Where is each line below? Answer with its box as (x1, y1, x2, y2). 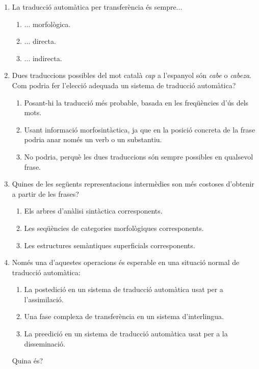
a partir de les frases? (12, 188, 79, 199)
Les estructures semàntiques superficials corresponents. (24, 240, 195, 250)
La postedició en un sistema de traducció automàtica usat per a (24, 284, 223, 295)
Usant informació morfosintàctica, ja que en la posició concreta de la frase (24, 124, 255, 135)
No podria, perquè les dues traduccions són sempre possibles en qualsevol (24, 151, 253, 162)
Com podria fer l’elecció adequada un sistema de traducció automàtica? (12, 80, 236, 90)
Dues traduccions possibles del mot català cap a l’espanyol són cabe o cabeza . (12, 70, 251, 81)
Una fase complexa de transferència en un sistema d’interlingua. (24, 311, 224, 322)
